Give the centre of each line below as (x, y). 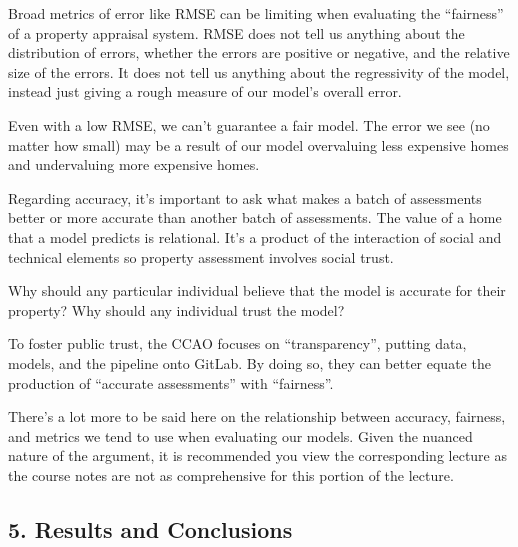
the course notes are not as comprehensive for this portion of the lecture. (231, 474)
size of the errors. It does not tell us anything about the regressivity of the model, (259, 71)
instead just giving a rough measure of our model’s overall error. (205, 91)
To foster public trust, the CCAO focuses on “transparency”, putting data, (237, 343)
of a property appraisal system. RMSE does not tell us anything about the (236, 32)
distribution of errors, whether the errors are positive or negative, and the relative (259, 52)
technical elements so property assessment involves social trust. (201, 256)
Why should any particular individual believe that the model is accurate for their (257, 290)
